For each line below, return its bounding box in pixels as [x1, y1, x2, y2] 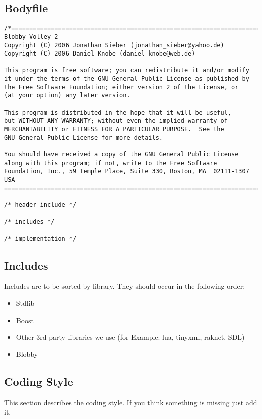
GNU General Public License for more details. [4, 134, 163, 141]
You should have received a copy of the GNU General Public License [4, 151, 239, 159]
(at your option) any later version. [4, 92, 130, 99]
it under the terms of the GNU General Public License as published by [4, 75, 249, 83]
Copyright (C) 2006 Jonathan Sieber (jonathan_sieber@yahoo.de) [4, 41, 224, 49]
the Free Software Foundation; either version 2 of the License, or [4, 83, 239, 91]
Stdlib [16, 298, 35, 308]
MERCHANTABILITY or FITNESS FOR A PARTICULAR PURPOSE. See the [4, 126, 224, 133]
